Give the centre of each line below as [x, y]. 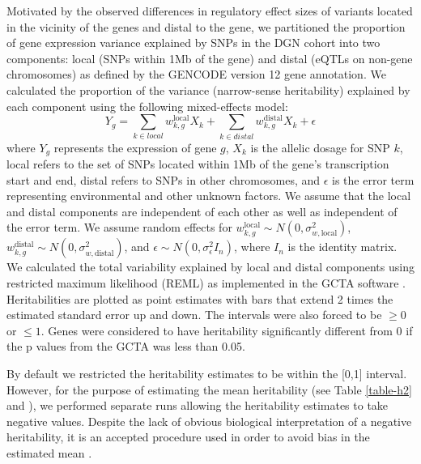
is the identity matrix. [342, 247]
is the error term [373, 179]
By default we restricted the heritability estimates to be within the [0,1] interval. [207, 373]
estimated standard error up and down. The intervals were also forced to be [194, 315]
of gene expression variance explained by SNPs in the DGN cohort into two [193, 43]
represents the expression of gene [135, 147]
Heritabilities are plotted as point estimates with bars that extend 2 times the [200, 298]
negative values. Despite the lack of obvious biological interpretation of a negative [209, 421]
